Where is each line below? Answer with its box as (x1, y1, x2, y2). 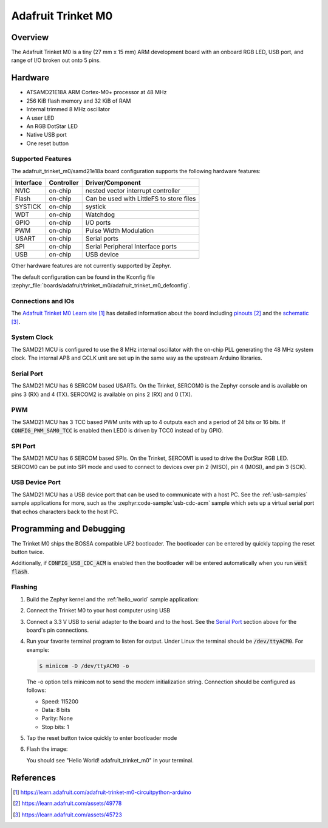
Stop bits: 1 (41, 723, 69, 730)
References (11, 772, 56, 783)
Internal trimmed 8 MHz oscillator (26, 106, 111, 113)
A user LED (26, 114, 55, 121)
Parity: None (41, 714, 73, 722)
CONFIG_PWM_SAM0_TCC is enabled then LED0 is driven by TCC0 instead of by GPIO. (11, 427, 224, 434)
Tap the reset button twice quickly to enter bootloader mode (26, 734, 177, 742)
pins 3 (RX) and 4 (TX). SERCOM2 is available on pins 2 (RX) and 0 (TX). (11, 391, 193, 398)
